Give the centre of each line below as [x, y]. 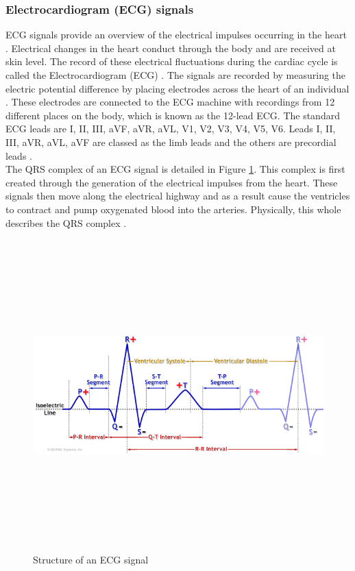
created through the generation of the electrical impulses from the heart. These [172, 182]
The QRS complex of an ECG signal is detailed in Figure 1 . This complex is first [175, 169]
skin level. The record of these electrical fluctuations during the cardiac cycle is [172, 61]
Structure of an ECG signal [91, 560]
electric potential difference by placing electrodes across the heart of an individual [177, 88]
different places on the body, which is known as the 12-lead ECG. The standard [173, 115]
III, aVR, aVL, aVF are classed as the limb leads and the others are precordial [171, 142]
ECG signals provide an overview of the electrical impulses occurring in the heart [176, 35]
